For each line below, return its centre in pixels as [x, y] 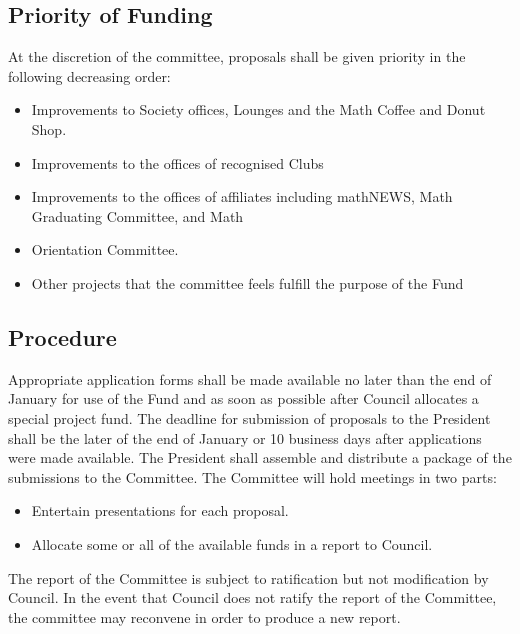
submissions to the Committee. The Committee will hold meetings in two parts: [252, 476]
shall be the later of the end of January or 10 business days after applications [245, 437]
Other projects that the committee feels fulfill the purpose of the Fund [247, 282]
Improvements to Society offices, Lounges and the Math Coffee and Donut [258, 109]
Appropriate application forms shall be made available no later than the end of [250, 378]
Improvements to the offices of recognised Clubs [177, 162]
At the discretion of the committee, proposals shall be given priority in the [237, 56]
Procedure [62, 336]
